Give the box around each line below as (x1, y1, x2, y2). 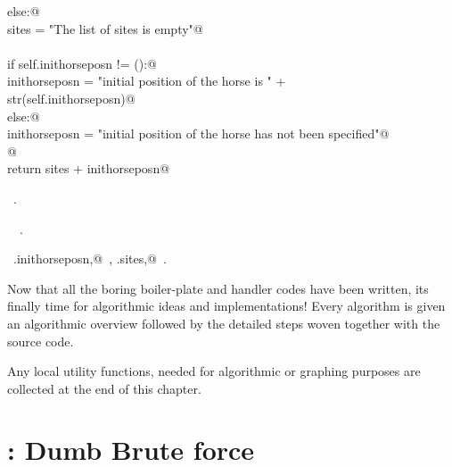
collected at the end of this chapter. (7, 379, 201, 397)
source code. (7, 331, 74, 350)
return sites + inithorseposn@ (7, 159, 170, 178)
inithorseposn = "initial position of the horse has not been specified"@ (7, 124, 390, 143)
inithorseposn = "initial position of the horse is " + (7, 71, 286, 90)
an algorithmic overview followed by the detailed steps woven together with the (7, 313, 440, 332)
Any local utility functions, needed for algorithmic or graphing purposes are (7, 362, 421, 380)
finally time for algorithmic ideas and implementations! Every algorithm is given (7, 296, 446, 315)
